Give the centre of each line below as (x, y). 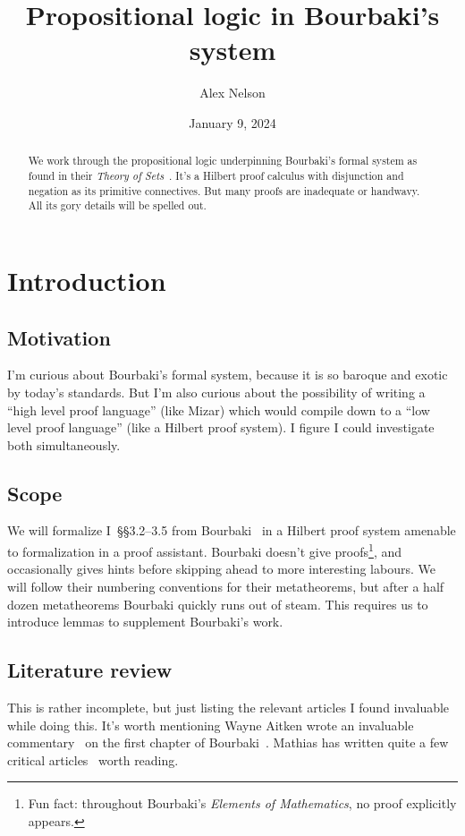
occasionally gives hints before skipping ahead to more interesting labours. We (221, 569)
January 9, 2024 (232, 122)
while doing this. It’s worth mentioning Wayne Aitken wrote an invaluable (211, 725)
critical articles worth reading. (93, 759)
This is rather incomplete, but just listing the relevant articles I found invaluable (228, 707)
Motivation (59, 337)
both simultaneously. (64, 444)
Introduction (87, 280)
